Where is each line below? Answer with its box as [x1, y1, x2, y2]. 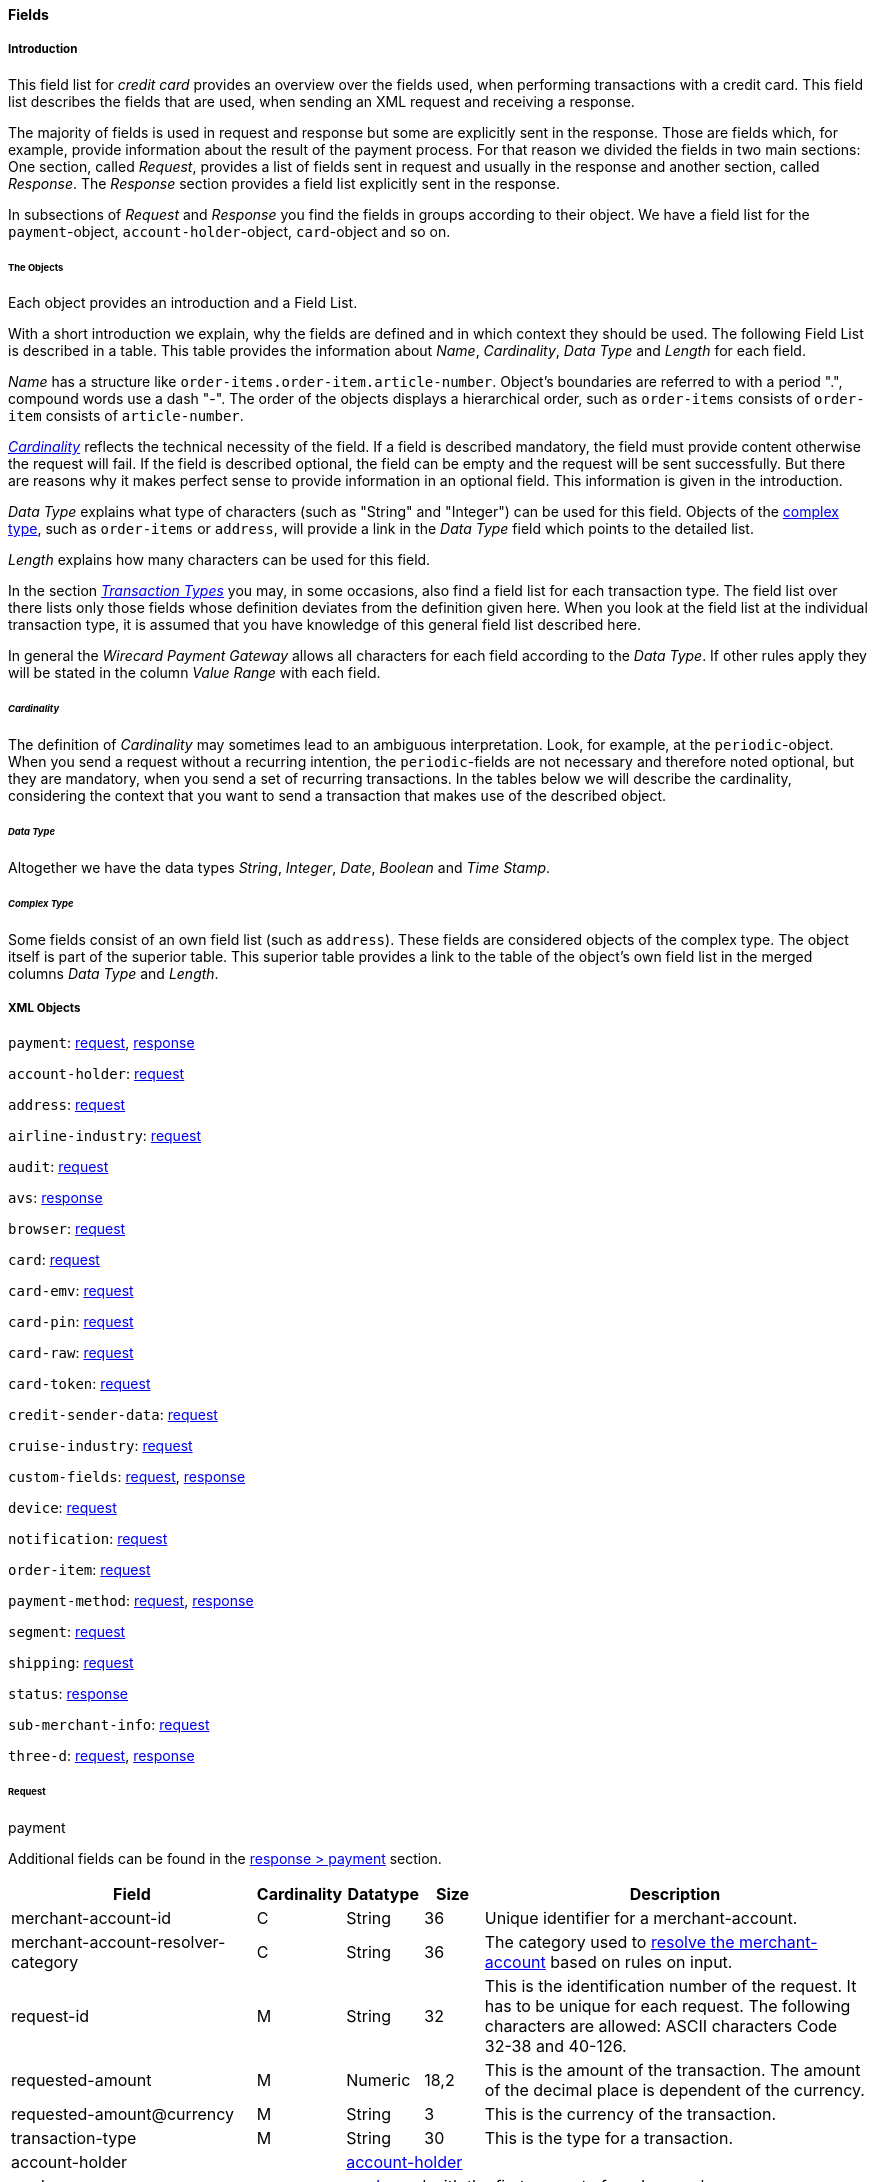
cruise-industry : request [8, 1437, 193, 1455]
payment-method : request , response [8, 1592, 254, 1610]
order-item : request [8, 1561, 151, 1579]
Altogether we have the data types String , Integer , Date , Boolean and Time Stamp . [8, 858, 551, 876]
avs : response [8, 1189, 103, 1207]
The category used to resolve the [484, 1932, 735, 1952]
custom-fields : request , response [8, 1468, 246, 1486]
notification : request [8, 1530, 168, 1548]
